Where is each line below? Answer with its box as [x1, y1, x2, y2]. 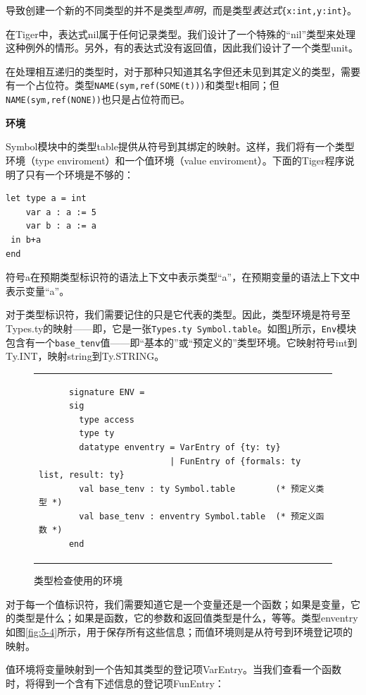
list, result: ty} [39, 470, 125, 481]
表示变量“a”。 [6, 283, 70, 298]
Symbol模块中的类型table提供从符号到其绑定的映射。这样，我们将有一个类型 [6, 139, 355, 154]
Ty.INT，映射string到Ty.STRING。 [6, 349, 165, 363]
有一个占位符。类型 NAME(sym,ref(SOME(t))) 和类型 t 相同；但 [6, 78, 279, 92]
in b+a [11, 234, 42, 245]
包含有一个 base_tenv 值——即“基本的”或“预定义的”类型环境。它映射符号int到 [6, 334, 358, 349]
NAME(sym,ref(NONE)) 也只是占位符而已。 [6, 92, 191, 107]
